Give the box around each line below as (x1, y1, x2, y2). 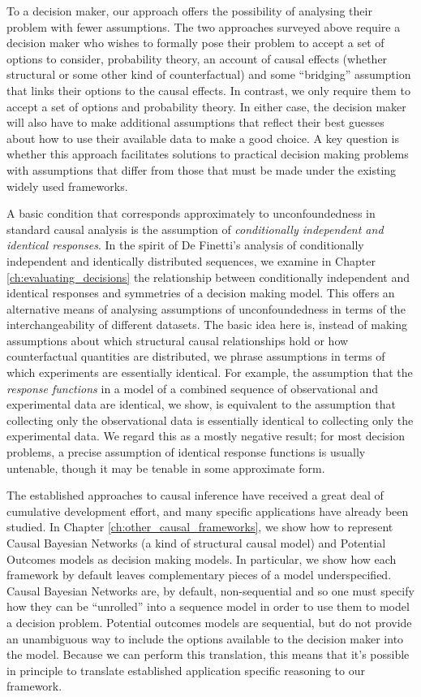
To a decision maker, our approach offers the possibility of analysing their (6, 2, 372, 19)
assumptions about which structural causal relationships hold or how (6, 331, 349, 348)
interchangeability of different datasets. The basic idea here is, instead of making (6, 316, 407, 333)
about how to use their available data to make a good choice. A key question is (6, 129, 400, 146)
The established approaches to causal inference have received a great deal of (6, 487, 384, 504)
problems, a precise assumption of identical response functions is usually (6, 444, 366, 461)
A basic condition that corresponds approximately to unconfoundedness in (6, 205, 376, 222)
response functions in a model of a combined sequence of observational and (6, 379, 379, 396)
